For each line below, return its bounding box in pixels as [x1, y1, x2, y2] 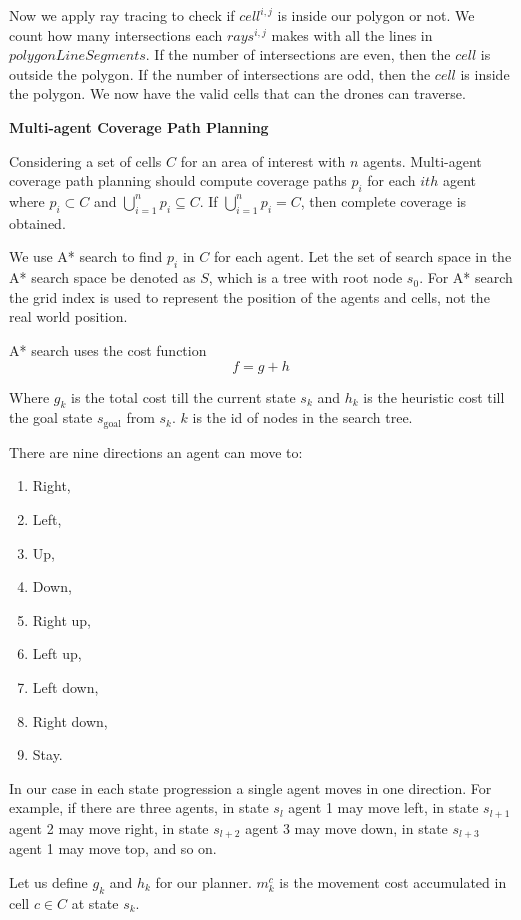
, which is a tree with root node [208, 267, 403, 288]
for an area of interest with [180, 150, 346, 171]
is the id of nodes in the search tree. [192, 407, 413, 428]
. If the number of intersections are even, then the [145, 44, 451, 65]
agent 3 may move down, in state [245, 817, 448, 838]
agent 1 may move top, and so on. [9, 838, 217, 859]
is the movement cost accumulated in [279, 871, 507, 892]
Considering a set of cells [9, 150, 162, 171]
